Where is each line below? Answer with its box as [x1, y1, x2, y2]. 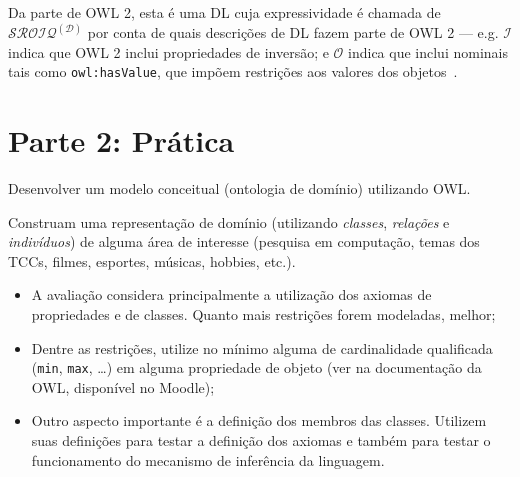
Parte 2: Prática [8, 120, 235, 161]
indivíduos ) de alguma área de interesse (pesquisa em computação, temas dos [8, 231, 480, 252]
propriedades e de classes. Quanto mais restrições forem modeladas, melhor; [31, 303, 496, 324]
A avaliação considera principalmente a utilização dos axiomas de [31, 284, 432, 305]
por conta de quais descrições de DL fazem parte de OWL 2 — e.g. [87, 22, 499, 43]
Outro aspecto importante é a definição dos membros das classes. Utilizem [31, 410, 487, 431]
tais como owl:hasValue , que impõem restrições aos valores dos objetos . [8, 61, 458, 82]
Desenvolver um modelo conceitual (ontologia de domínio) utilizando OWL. [8, 178, 471, 198]
